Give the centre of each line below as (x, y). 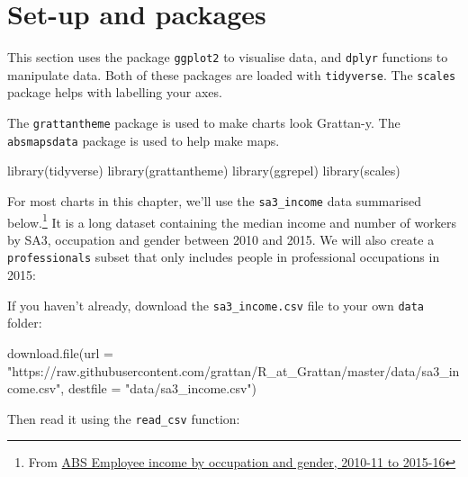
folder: (25, 323)
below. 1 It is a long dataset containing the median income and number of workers (232, 220)
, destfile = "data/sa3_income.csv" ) (158, 388)
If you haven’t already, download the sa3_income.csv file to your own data (216, 305)
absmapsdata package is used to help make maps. (144, 140)
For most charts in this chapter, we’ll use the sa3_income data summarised (215, 200)
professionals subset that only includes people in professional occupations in (224, 257)
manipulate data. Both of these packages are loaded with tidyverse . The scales (232, 74)
